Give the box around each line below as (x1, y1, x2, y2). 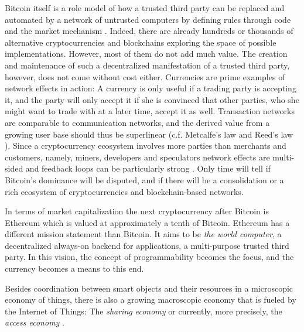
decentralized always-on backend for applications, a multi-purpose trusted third (5, 239, 289, 251)
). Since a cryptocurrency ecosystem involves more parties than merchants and (5, 139, 286, 152)
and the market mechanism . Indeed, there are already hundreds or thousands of (5, 25, 293, 37)
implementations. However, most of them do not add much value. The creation (5, 47, 288, 60)
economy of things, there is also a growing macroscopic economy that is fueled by (5, 293, 296, 306)
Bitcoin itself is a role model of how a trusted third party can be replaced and (5, 2, 285, 13)
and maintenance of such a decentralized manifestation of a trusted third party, (5, 59, 290, 71)
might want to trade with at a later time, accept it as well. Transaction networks (5, 105, 295, 117)
